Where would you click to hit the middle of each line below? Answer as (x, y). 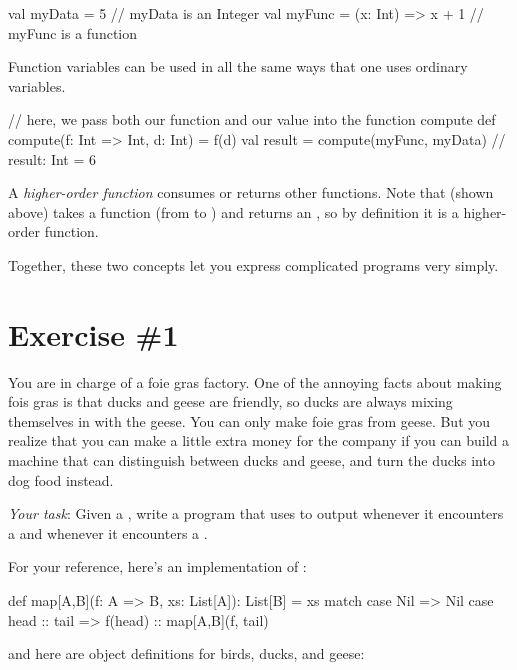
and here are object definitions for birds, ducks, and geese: (186, 653)
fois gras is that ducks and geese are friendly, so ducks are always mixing (230, 401)
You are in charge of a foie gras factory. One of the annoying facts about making (255, 381)
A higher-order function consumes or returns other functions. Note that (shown (251, 192)
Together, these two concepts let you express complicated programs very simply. (253, 264)
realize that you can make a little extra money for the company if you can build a (258, 440)
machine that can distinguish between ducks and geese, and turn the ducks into (251, 460)
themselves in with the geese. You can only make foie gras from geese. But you (249, 420)
